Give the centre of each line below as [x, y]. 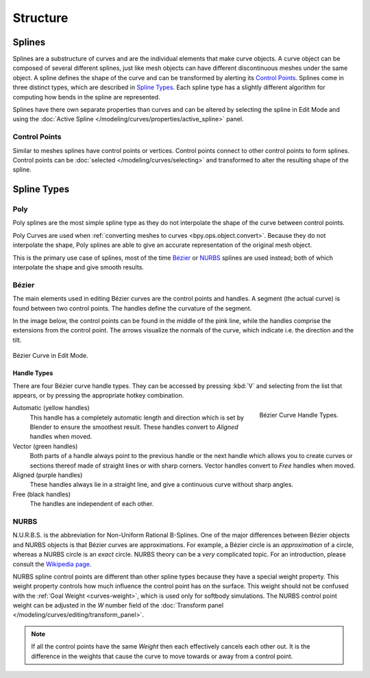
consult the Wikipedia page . [52, 564]
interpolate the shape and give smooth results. [78, 267]
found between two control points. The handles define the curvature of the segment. [132, 308]
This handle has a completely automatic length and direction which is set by [137, 417]
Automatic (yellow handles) [51, 408]
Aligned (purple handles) [48, 475]
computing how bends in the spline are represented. [86, 97]
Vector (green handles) [45, 446]
